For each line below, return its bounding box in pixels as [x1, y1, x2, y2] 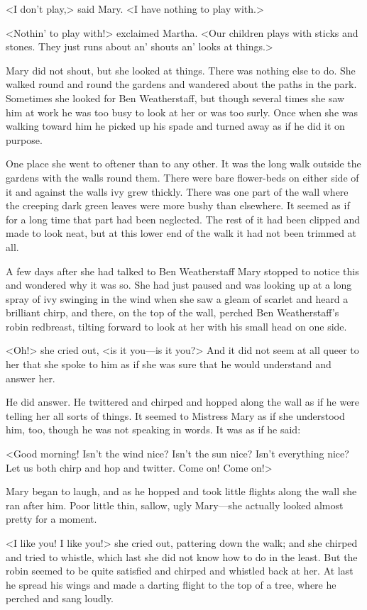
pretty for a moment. [6, 511, 97, 526]
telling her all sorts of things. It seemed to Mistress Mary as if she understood [6, 408, 345, 423]
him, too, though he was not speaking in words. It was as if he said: [6, 422, 301, 437]
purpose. [6, 132, 43, 147]
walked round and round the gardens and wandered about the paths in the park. [6, 77, 357, 91]
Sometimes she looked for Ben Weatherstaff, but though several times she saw [6, 90, 345, 105]
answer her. [6, 370, 55, 385]
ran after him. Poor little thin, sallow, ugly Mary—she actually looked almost [6, 497, 344, 512]
